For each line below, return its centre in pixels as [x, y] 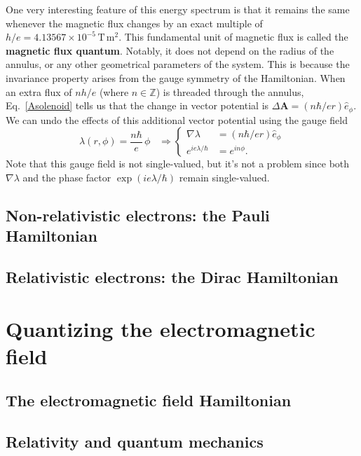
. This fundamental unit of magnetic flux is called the [233, 37]
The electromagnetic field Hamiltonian [149, 400]
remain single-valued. [224, 177]
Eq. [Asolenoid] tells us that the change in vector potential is [137, 105]
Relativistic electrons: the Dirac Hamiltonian [172, 276]
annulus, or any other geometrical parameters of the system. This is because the [178, 64]
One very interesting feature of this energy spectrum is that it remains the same [178, 9]
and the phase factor [67, 177]
